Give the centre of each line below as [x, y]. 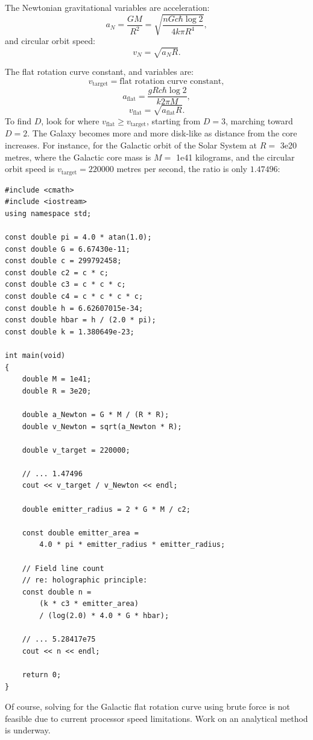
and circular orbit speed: [50, 41]
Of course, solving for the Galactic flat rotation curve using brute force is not [147, 707]
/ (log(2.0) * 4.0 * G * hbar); [104, 616]
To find [18, 120]
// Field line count [63, 568]
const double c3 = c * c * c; [65, 285]
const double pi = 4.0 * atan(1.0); [78, 237]
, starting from [173, 120]
